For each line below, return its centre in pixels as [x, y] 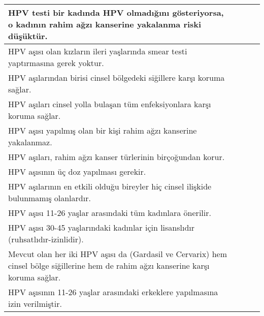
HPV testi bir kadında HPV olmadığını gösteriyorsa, [116, 12]
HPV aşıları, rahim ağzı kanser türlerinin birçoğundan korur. [117, 157]
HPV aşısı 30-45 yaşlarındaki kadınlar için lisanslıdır [102, 227]
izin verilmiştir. [35, 304]
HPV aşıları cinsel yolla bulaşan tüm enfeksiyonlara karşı [110, 104]
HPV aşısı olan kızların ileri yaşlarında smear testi [98, 51]
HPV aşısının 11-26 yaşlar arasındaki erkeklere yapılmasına [113, 292]
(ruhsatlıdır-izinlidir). [46, 239]
